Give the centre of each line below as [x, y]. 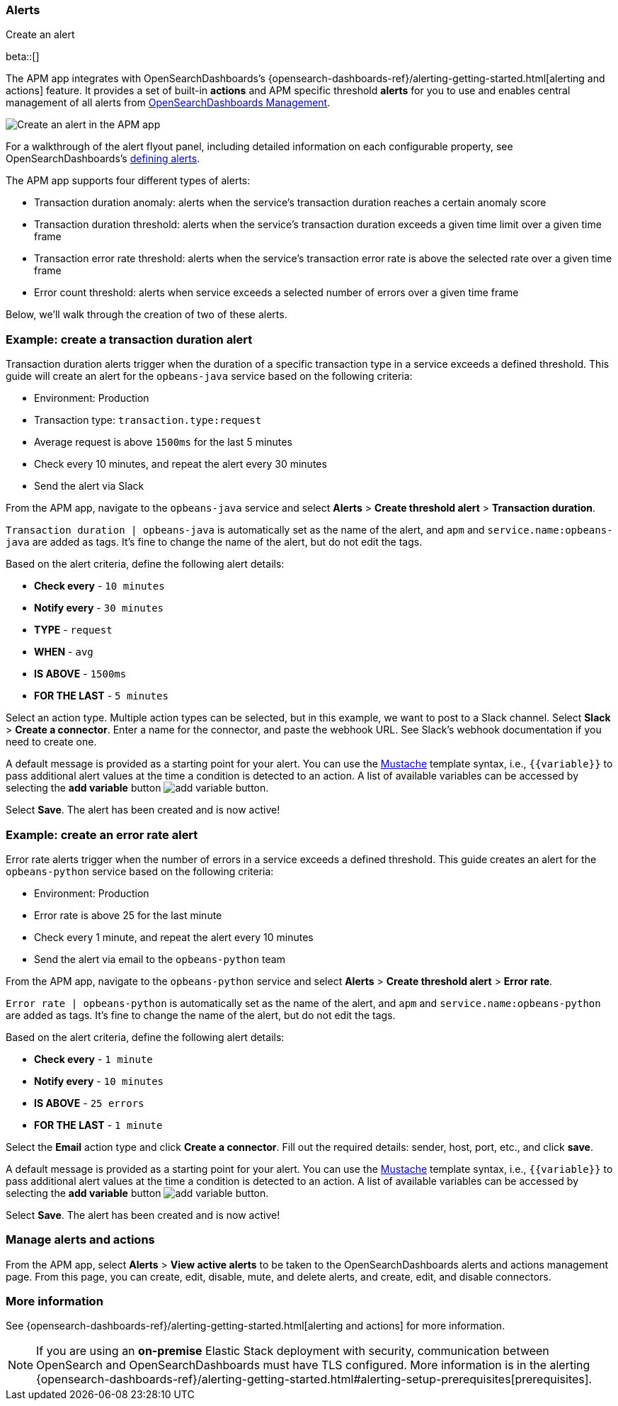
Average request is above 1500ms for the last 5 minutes [163, 442]
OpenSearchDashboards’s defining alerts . [103, 159]
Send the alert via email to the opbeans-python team [160, 959]
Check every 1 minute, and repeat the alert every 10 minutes [174, 937]
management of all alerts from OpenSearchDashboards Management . [168, 103]
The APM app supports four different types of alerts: [128, 181]
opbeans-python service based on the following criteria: [140, 871]
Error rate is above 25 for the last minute [128, 915]
